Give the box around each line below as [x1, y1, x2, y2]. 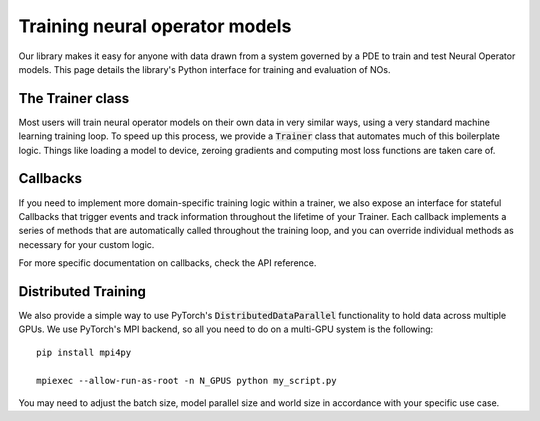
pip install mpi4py [36, 346, 132, 358]
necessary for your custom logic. [18, 238, 155, 250]
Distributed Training [18, 283, 147, 300]
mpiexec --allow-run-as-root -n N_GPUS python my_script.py [36, 375, 337, 386]
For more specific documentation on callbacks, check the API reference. [18, 257, 317, 269]
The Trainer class [18, 90, 130, 107]
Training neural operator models [18, 15, 292, 37]
